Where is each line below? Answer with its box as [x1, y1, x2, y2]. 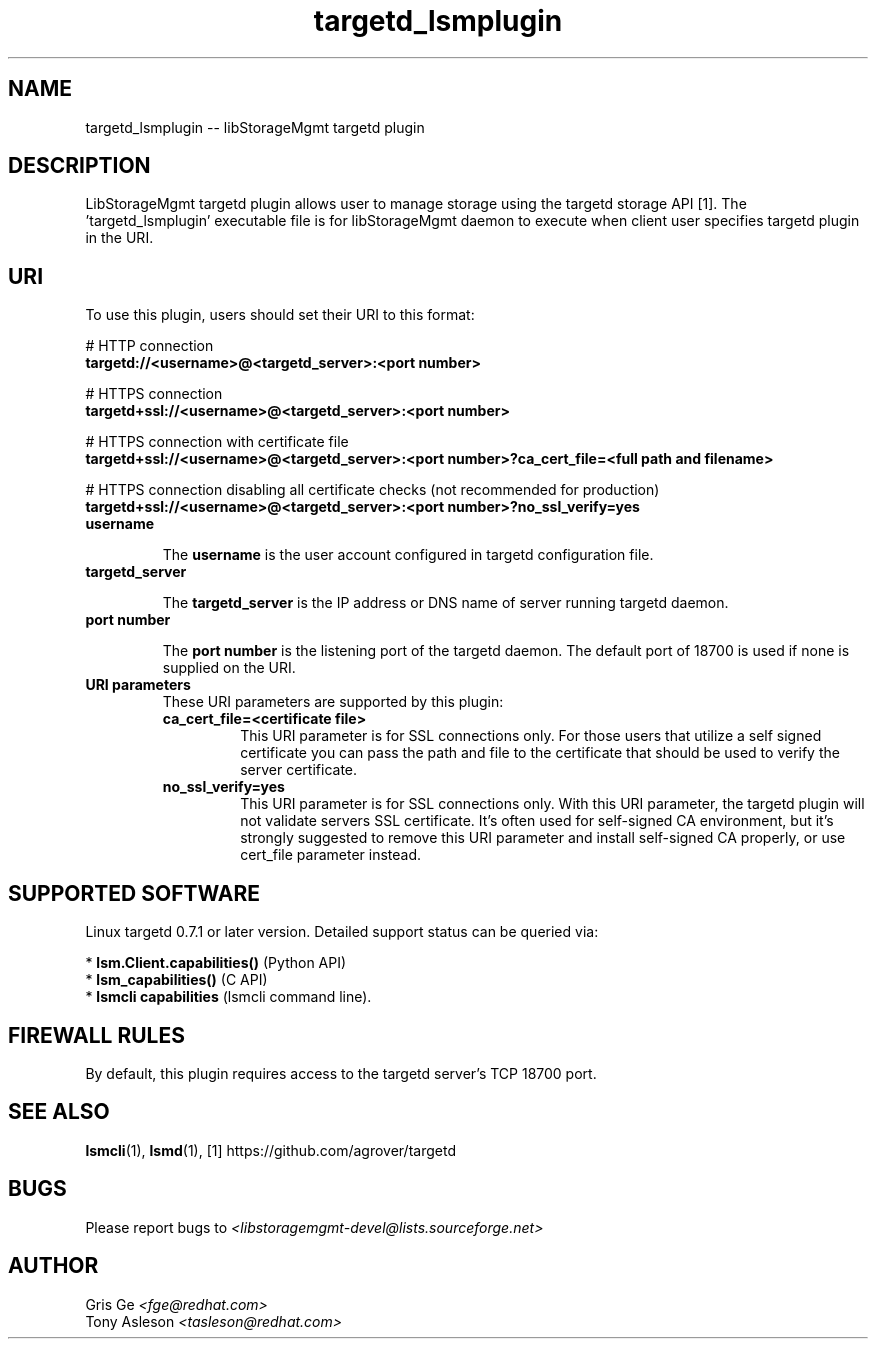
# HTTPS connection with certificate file [85, 433, 349, 451]
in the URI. [85, 229, 154, 247]
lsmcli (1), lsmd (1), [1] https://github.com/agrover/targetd [85, 1141, 456, 1159]
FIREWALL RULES [8, 1022, 185, 1048]
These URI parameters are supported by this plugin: [162, 693, 504, 711]
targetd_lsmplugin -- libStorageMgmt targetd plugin [85, 118, 425, 136]
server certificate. [240, 761, 358, 779]
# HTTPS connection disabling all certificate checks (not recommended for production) [85, 481, 660, 499]
